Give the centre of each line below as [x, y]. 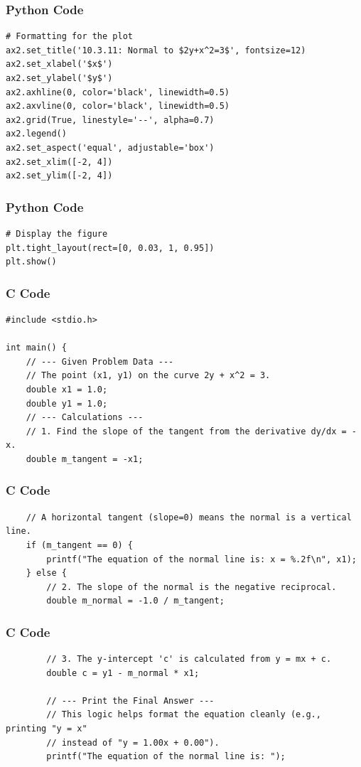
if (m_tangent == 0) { [79, 545]
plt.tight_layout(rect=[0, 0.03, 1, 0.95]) [110, 248]
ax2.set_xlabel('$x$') [59, 64]
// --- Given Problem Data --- [100, 361]
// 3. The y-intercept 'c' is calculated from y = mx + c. [189, 659]
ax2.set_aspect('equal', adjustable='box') [110, 147]
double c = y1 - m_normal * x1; [123, 673]
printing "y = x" [47, 729]
